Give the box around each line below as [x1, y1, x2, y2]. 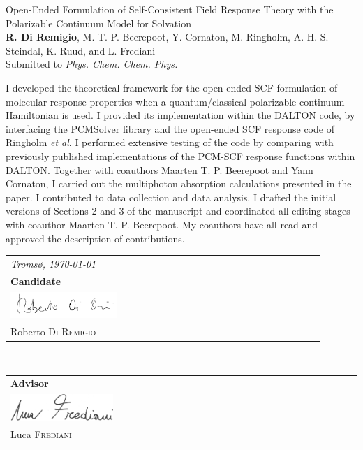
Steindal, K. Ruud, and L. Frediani [6, 43, 156, 57]
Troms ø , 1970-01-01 [10, 256, 96, 270]
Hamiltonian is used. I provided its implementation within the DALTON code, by [6, 108, 355, 122]
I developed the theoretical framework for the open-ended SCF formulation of [6, 80, 338, 94]
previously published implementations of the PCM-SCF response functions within [6, 148, 355, 163]
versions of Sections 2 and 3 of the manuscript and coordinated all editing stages [6, 203, 350, 218]
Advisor [10, 376, 49, 391]
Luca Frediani [10, 427, 72, 442]
